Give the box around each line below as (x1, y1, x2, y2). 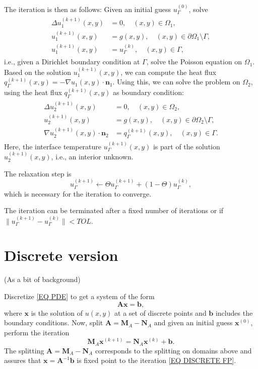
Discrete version (4, 245, 118, 265)
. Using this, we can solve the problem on (112, 76, 240, 87)
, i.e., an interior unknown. (51, 151, 134, 162)
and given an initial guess (154, 317, 233, 328)
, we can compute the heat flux (120, 66, 216, 77)
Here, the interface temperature (4, 141, 102, 151)
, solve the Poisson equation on (146, 56, 242, 67)
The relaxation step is (4, 168, 72, 178)
